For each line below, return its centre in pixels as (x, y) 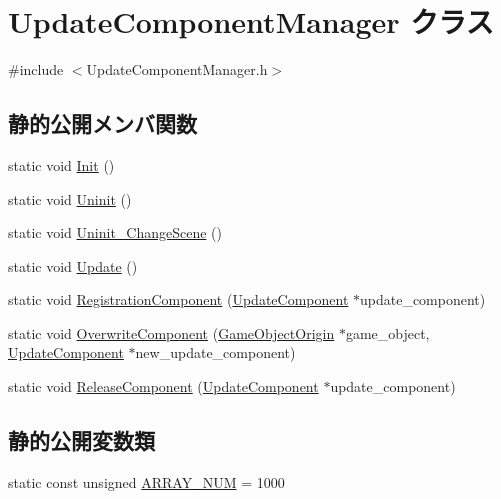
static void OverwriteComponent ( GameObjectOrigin (171, 332)
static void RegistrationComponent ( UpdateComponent (178, 299)
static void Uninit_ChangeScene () (115, 232)
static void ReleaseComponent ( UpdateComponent (163, 386)
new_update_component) (215, 352)
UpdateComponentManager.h (177, 69)
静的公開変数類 (81, 440)
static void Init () (61, 164)
